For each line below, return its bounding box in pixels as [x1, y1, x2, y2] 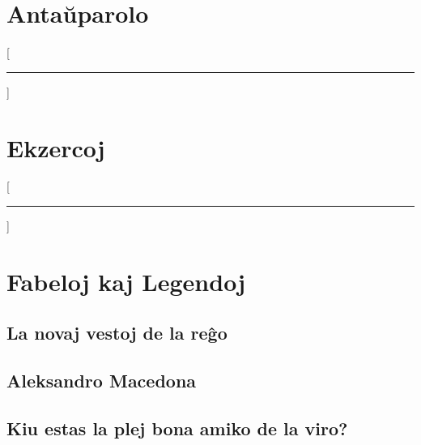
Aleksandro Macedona [6, 368, 197, 393]
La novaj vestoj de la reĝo [6, 320, 228, 345]
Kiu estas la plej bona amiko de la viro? [6, 415, 348, 440]
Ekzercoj [6, 131, 105, 164]
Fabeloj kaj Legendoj [6, 264, 245, 297]
